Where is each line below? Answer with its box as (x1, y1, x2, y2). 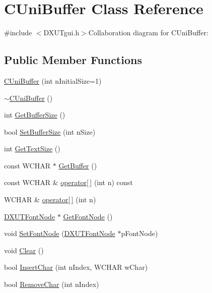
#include (4, 27, 32, 38)
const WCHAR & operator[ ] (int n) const (4, 177, 133, 188)
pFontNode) (121, 228, 158, 239)
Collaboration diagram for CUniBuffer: (88, 27, 208, 38)
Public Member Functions (4, 52, 142, 68)
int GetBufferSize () (4, 109, 65, 120)
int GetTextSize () (4, 143, 60, 154)
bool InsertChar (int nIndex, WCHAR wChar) (4, 262, 148, 272)
